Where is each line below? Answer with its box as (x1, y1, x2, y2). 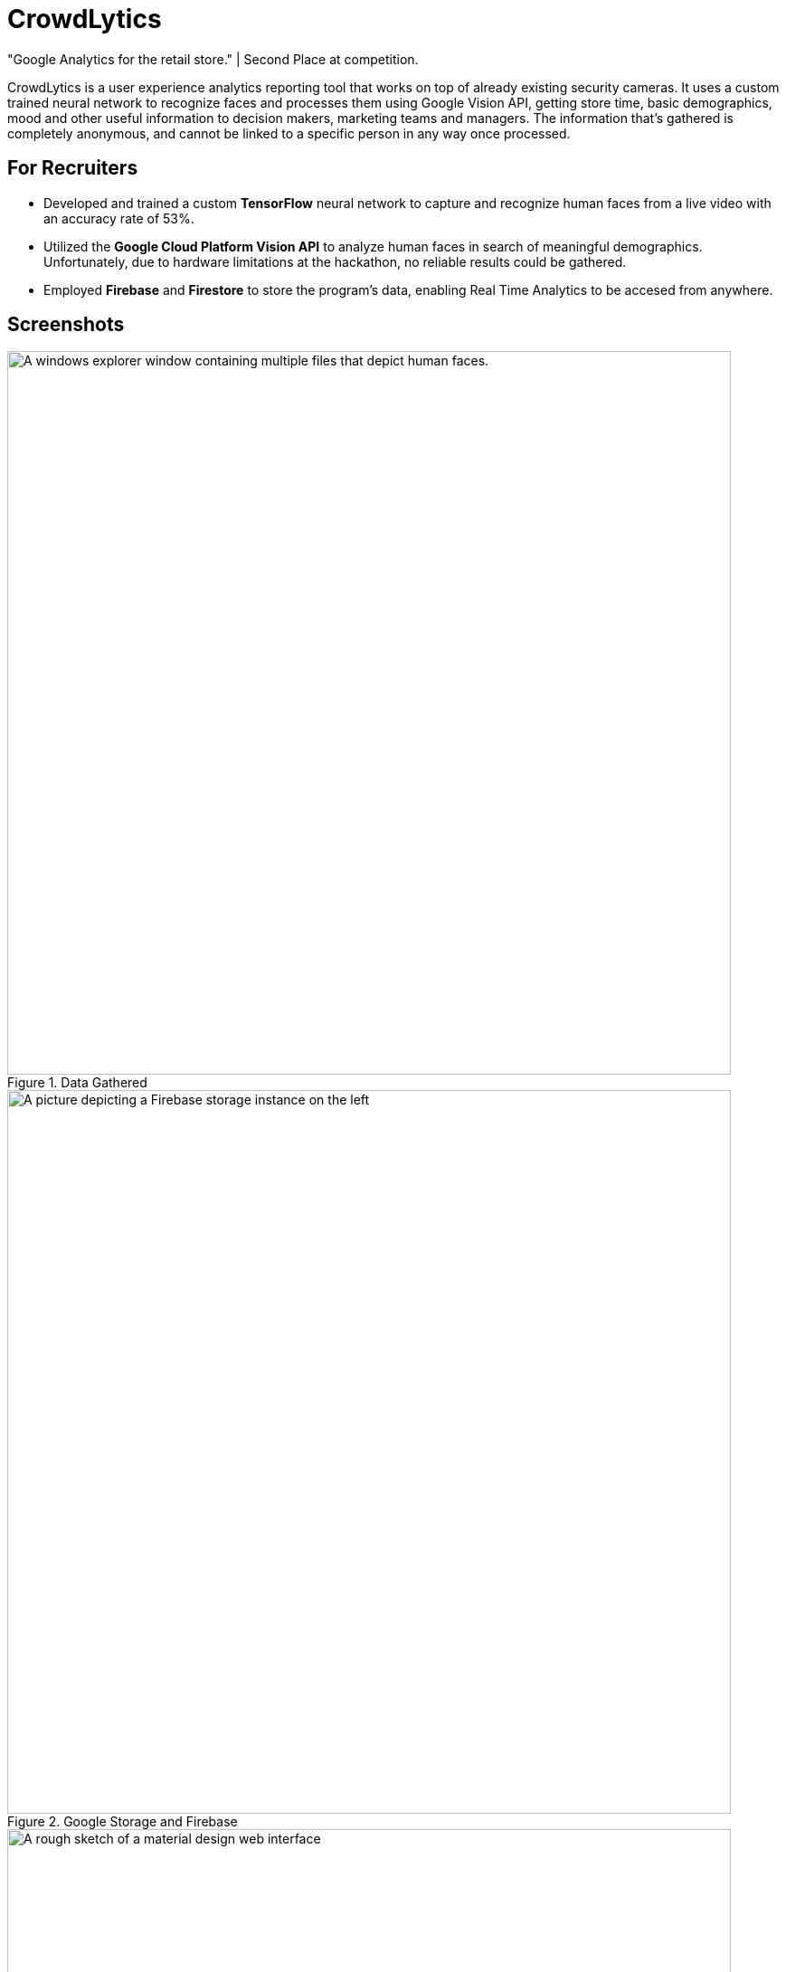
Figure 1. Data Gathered (7, 1075, 147, 1091)
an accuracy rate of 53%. (43, 210, 194, 226)
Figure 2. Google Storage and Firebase (7, 1814, 238, 1830)
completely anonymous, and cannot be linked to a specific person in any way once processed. (7, 125, 571, 141)
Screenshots (7, 313, 125, 337)
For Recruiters (7, 156, 138, 180)
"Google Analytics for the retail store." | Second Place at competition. (7, 51, 419, 67)
